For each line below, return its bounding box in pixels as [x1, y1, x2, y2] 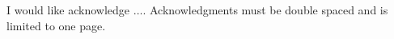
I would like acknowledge [6, 2, 130, 18]
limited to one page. [6, 17, 106, 33]
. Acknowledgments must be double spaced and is [142, 2, 388, 18]
